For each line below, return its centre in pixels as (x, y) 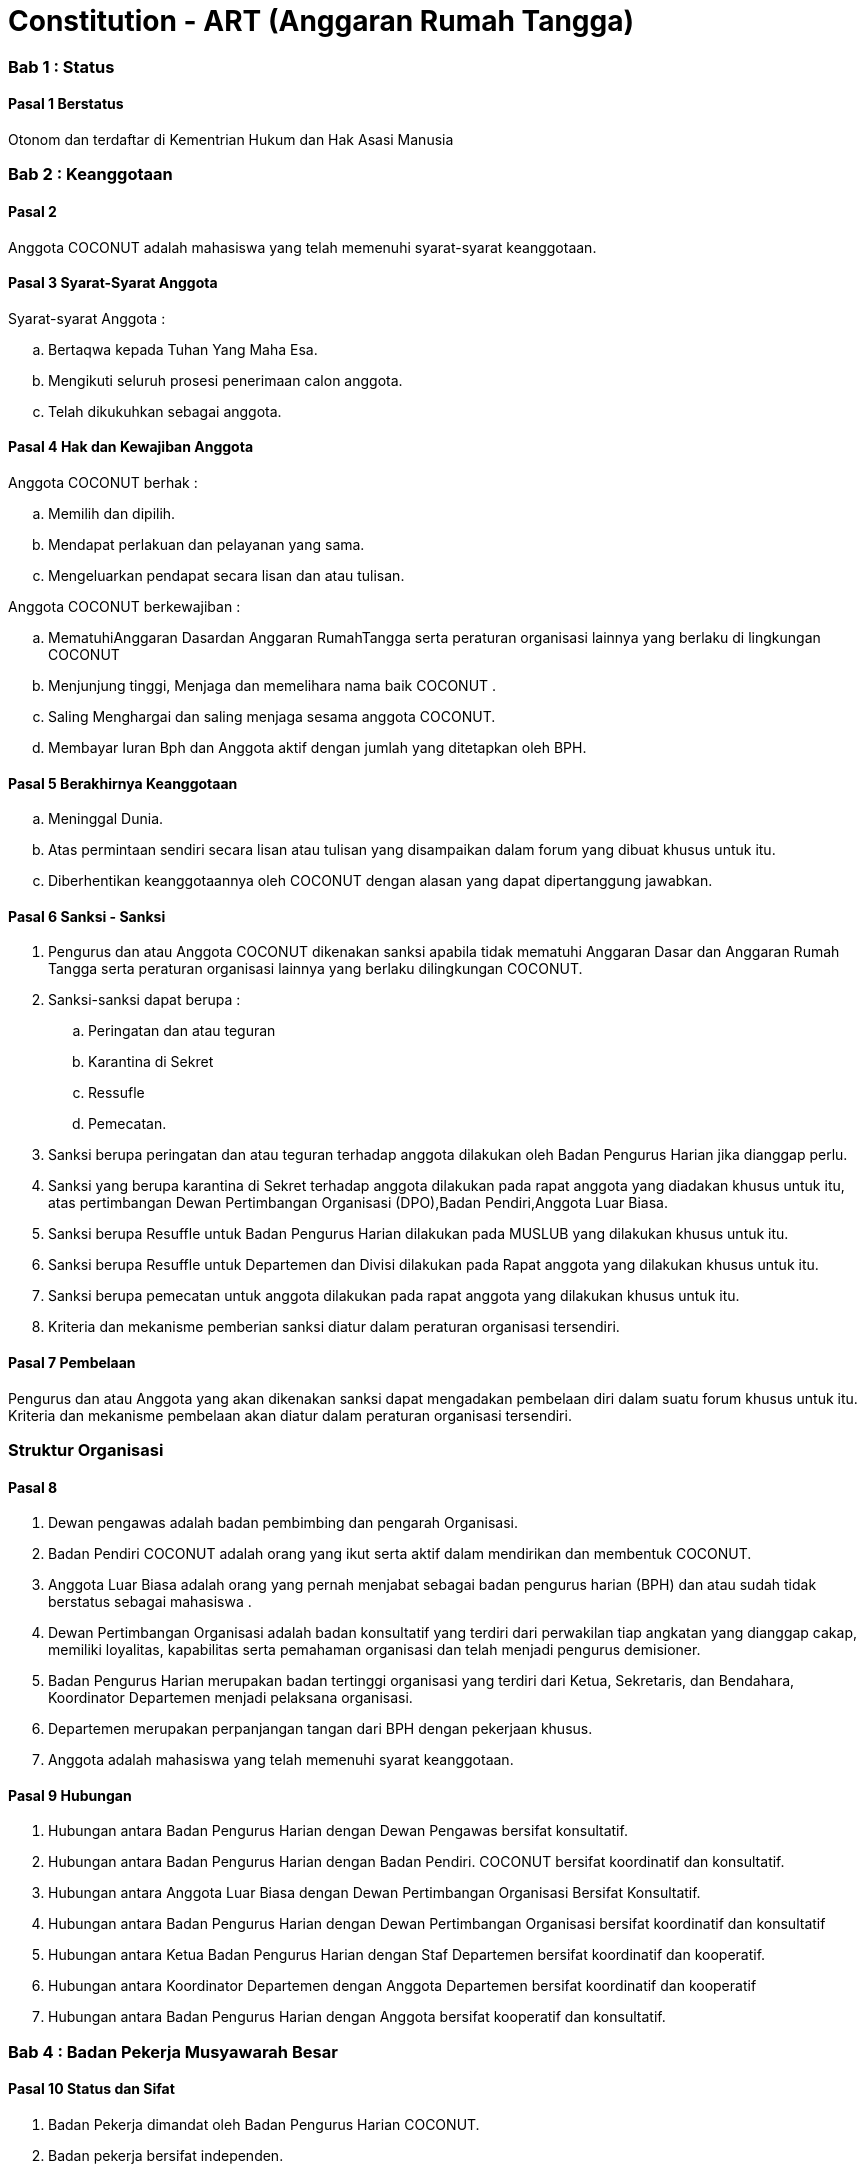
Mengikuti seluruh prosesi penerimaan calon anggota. (225, 380)
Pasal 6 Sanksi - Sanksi (87, 916)
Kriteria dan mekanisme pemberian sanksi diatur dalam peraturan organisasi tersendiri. (334, 1327)
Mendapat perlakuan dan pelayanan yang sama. (206, 544)
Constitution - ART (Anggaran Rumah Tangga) (321, 21)
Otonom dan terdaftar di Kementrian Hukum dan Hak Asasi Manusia (231, 139)
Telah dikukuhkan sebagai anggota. (165, 411)
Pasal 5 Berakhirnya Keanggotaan (123, 783)
